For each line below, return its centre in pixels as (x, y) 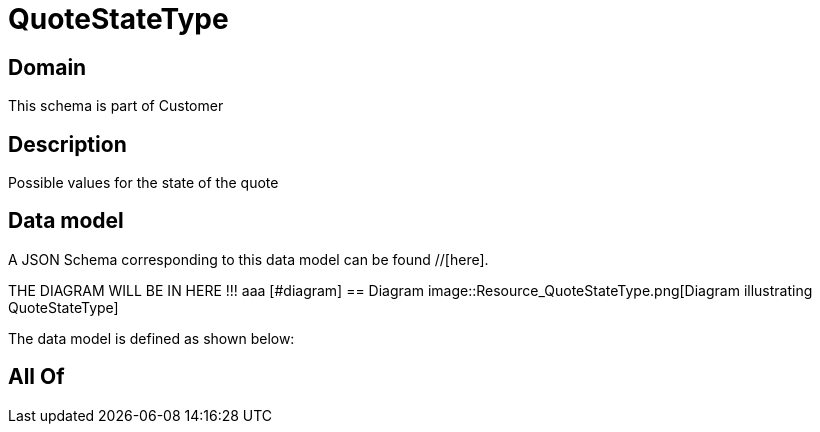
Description (67, 144)
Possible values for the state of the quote (143, 183)
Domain (47, 67)
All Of (36, 377)
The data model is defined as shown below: (151, 338)
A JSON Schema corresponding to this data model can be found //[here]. (248, 259)
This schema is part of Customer (116, 106)
